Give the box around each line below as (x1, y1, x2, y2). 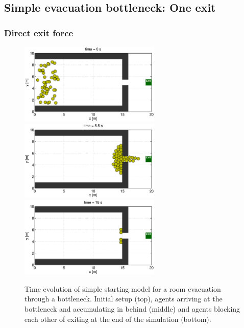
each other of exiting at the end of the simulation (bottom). (25, 313, 211, 324)
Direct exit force (4, 26, 74, 39)
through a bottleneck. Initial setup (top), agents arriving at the (25, 293, 223, 304)
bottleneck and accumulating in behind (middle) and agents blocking (25, 303, 240, 314)
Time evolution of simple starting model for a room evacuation (25, 283, 221, 294)
